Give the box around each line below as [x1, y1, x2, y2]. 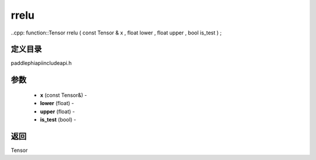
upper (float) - [40, 108, 75, 115]
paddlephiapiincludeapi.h [11, 60, 72, 67]
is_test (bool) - [40, 116, 76, 123]
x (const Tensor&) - [40, 91, 87, 99]
